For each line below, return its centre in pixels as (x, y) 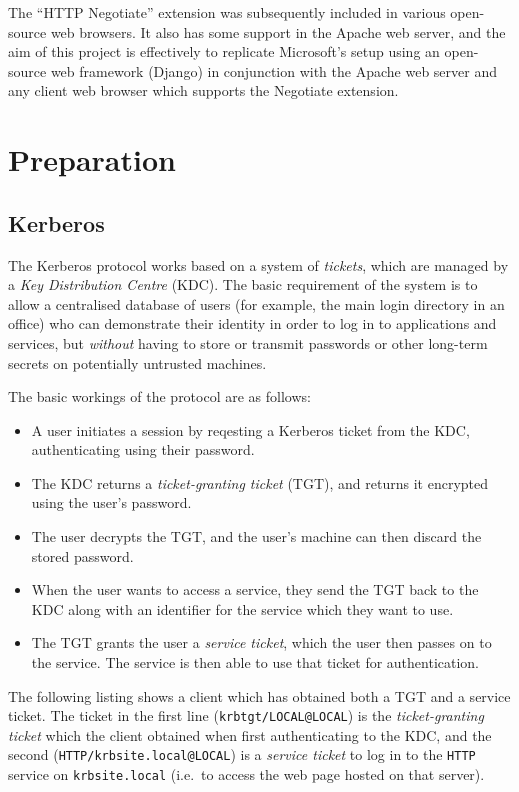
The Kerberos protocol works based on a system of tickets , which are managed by (258, 264)
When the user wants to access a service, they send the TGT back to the (255, 589)
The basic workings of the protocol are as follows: (159, 396)
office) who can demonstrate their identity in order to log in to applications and (252, 323)
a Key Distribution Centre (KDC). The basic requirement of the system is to (243, 284)
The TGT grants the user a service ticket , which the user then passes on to (261, 642)
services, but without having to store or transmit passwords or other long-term (248, 342)
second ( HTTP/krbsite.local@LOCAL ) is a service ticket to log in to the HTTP (242, 754)
